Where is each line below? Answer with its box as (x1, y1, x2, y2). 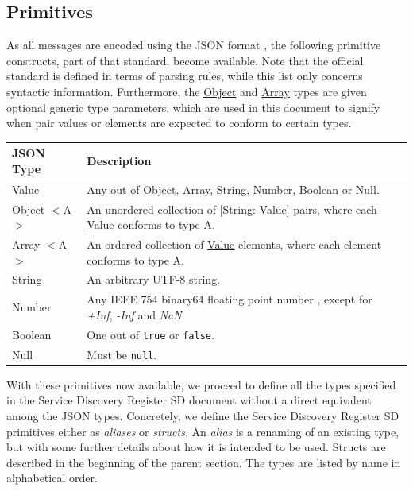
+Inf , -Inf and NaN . (87, 306, 185, 323)
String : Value (222, 200, 287, 217)
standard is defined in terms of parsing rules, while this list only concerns (6, 68, 363, 84)
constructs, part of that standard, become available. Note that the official (6, 52, 364, 68)
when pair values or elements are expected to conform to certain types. (6, 114, 352, 131)
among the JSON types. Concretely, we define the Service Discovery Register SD (6, 407, 399, 423)
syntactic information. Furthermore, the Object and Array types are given (6, 83, 367, 99)
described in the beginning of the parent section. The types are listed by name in (6, 454, 401, 470)
